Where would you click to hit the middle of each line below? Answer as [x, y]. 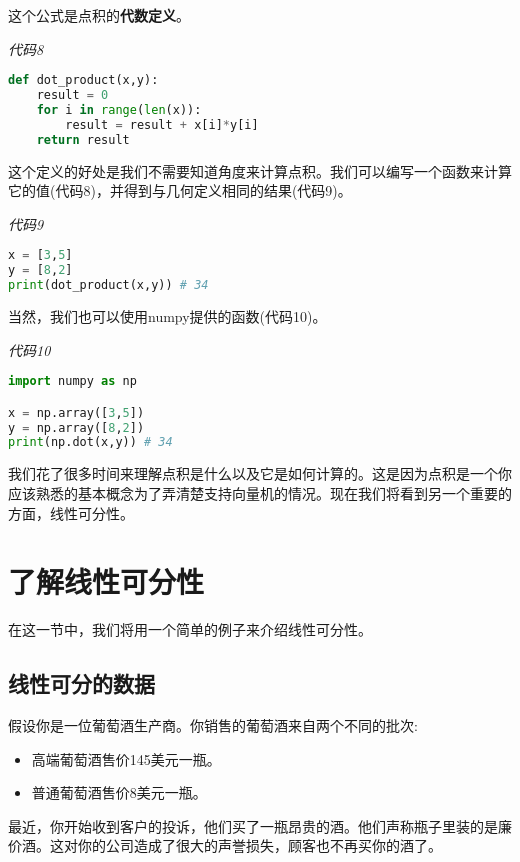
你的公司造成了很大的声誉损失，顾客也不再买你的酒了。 [259, 845]
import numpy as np [72, 381]
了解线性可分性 [106, 581]
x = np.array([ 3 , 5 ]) [76, 412]
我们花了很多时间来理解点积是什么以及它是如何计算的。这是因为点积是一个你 [260, 473]
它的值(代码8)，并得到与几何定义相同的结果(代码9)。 [180, 190]
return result [83, 139]
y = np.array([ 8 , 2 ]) [76, 427]
